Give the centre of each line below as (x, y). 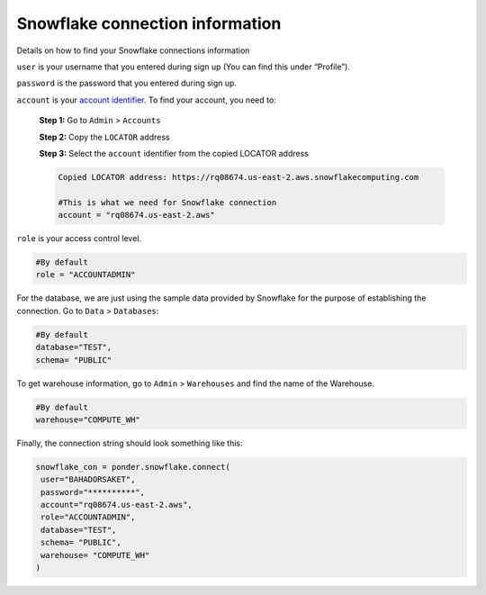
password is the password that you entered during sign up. (127, 83)
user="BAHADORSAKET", (88, 480)
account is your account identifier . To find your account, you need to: (146, 100)
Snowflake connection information (149, 23)
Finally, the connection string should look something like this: (130, 443)
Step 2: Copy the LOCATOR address (104, 137)
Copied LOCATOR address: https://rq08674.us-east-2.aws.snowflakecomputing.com (238, 177)
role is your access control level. (79, 239)
